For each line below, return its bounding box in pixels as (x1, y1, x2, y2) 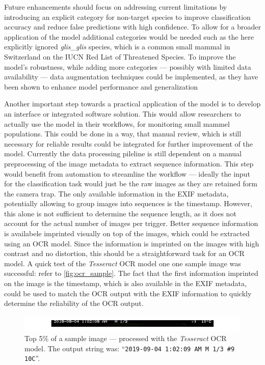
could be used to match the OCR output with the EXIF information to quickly (4, 288, 252, 298)
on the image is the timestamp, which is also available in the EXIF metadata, (4, 278, 247, 289)
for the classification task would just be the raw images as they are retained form (4, 178, 257, 189)
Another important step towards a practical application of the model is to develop (4, 98, 261, 109)
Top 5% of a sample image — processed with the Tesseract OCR (24, 333, 227, 344)
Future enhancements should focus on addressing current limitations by (4, 2, 227, 12)
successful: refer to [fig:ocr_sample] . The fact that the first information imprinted (4, 268, 258, 278)
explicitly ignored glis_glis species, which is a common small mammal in (4, 41, 230, 52)
